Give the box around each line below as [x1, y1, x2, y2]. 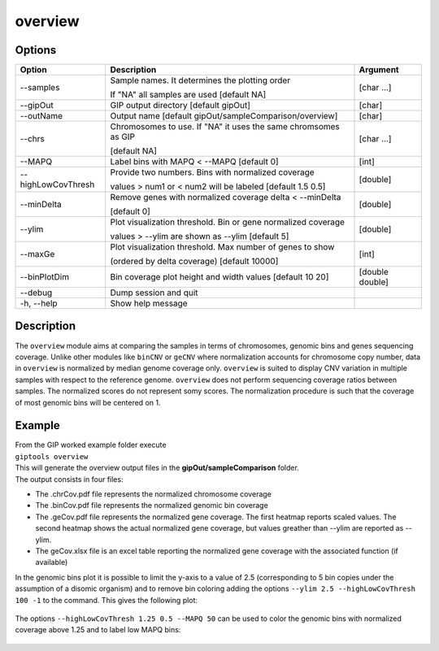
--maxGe [20, 249, 55, 260]
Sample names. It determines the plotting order [110, 75, 291, 86]
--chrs [20, 133, 45, 145]
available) [35, 558, 68, 567]
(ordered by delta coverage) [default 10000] [110, 256, 279, 267]
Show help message [110, 297, 188, 309]
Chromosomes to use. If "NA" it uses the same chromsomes [110, 121, 341, 132]
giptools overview [15, 452, 89, 461]
